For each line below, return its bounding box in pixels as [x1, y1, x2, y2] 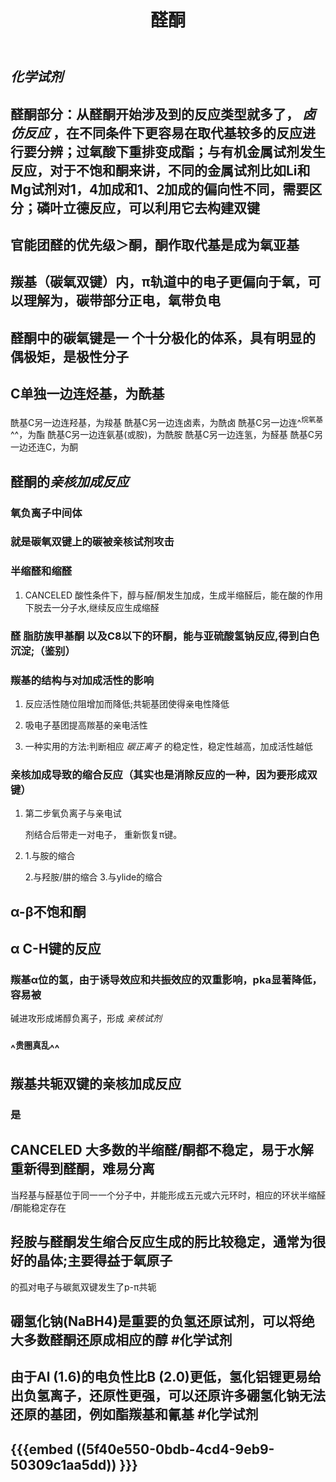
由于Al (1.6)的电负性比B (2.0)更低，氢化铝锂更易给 [10, 1369, 322, 1386]
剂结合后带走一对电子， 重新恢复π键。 [24, 829, 183, 841]
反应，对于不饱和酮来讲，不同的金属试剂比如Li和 [10, 162, 311, 179]
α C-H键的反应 [10, 941, 102, 958]
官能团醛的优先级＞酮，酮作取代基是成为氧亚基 [10, 236, 300, 253]
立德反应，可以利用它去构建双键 [62, 199, 260, 216]
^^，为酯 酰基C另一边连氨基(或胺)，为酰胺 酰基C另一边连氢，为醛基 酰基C [10, 429, 315, 441]
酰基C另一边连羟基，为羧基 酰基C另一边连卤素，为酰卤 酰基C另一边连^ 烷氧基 [10, 414, 324, 428]
